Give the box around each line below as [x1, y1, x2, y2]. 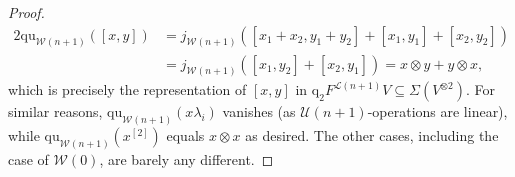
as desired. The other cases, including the [245, 125, 499, 146]
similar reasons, [8, 101, 103, 122]
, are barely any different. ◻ [99, 149, 274, 170]
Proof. [8, 2, 45, 22]
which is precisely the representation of [8, 79, 247, 100]
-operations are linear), [367, 101, 508, 122]
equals [166, 125, 205, 146]
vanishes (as [222, 101, 296, 122]
